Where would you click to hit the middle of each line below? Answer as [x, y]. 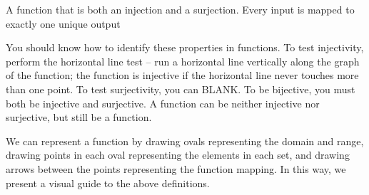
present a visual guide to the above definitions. [108, 183]
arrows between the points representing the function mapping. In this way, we [176, 168]
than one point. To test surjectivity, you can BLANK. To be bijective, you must [181, 89]
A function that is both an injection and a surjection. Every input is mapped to [180, 9]
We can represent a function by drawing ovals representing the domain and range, [185, 141]
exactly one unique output [63, 23]
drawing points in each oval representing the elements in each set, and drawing [178, 155]
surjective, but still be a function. [79, 117]
